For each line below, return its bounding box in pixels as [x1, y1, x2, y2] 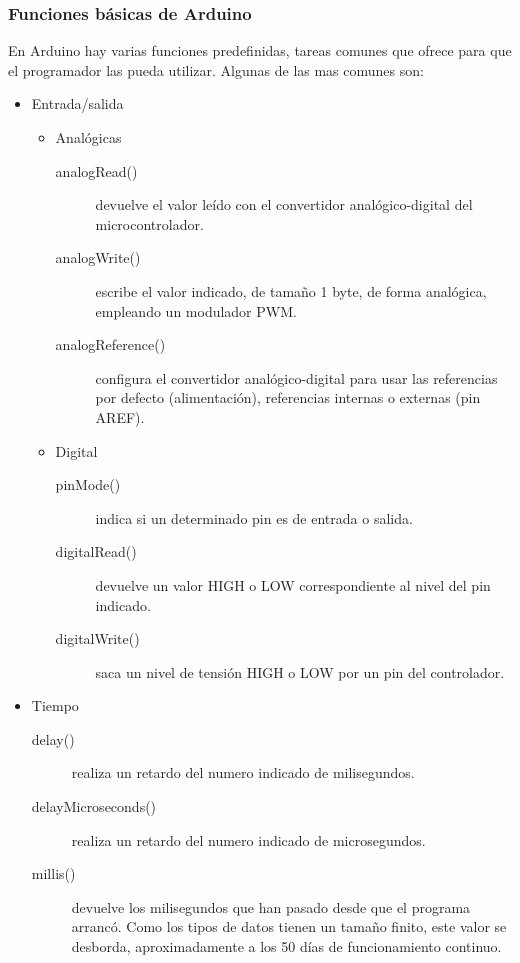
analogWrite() [55, 247, 141, 268]
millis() [31, 863, 76, 884]
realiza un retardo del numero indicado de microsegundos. [71, 829, 426, 850]
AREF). [95, 406, 145, 427]
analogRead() [55, 160, 138, 181]
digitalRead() [55, 541, 137, 562]
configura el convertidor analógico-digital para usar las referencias [95, 367, 498, 388]
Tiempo [31, 695, 79, 716]
